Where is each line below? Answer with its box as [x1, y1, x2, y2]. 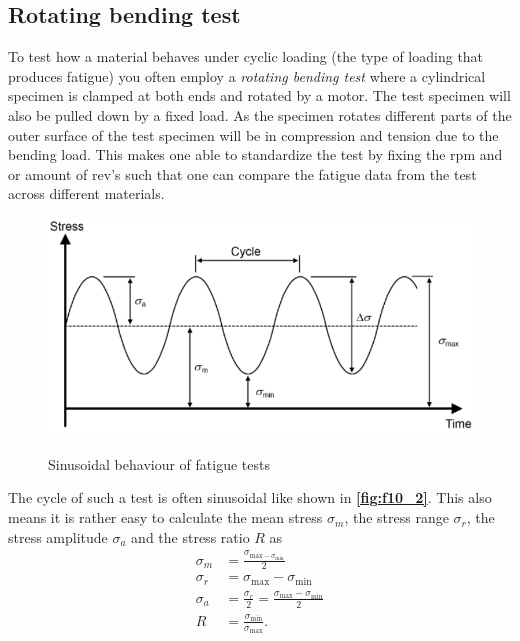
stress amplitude [8, 526, 108, 547]
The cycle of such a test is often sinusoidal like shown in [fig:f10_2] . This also [8, 487, 492, 508]
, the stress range [344, 507, 449, 528]
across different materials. [8, 183, 165, 204]
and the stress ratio [131, 526, 250, 547]
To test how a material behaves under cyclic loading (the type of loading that [8, 46, 484, 67]
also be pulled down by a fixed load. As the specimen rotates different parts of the [8, 104, 512, 125]
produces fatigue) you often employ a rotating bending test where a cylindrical [8, 65, 486, 86]
